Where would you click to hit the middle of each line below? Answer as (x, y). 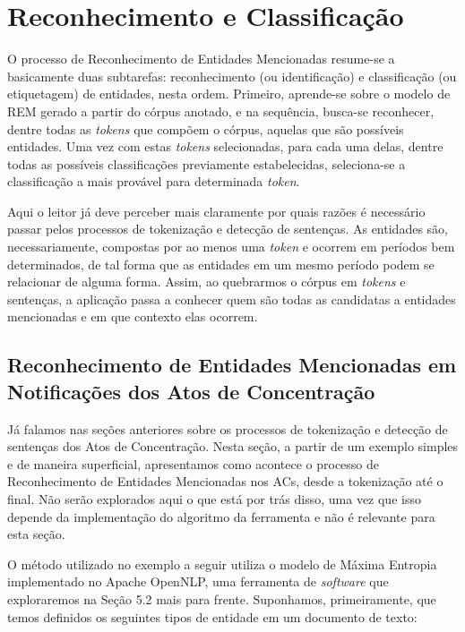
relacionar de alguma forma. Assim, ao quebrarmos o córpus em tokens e (207, 282)
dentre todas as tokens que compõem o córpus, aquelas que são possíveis (206, 128)
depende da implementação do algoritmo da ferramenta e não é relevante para (221, 516)
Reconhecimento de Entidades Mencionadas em (232, 365)
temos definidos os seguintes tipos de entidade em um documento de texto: (212, 616)
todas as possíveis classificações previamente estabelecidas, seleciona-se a (207, 163)
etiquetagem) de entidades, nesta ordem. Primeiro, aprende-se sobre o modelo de (229, 94)
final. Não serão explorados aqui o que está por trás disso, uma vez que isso (214, 499)
